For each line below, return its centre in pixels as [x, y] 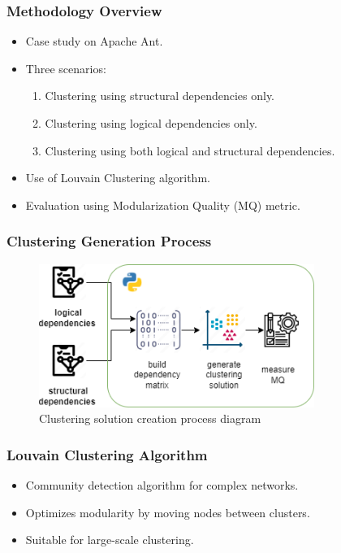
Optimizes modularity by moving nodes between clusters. [168, 512]
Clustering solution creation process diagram [150, 418]
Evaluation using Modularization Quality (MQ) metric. [163, 205]
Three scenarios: [66, 68]
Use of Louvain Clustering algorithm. [118, 178]
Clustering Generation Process [109, 241]
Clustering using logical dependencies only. [151, 123]
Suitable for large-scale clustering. [110, 540]
